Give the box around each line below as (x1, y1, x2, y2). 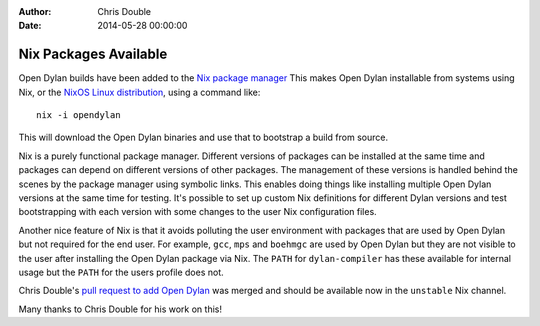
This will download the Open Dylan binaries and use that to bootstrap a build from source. (18, 131, 389, 144)
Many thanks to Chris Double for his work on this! (18, 303, 222, 315)
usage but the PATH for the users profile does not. (18, 266, 224, 278)
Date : (18, 20, 42, 32)
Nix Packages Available (18, 46, 168, 63)
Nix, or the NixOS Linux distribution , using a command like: (18, 86, 261, 98)
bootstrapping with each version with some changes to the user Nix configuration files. (18, 206, 377, 218)
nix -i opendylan (36, 110, 121, 121)
